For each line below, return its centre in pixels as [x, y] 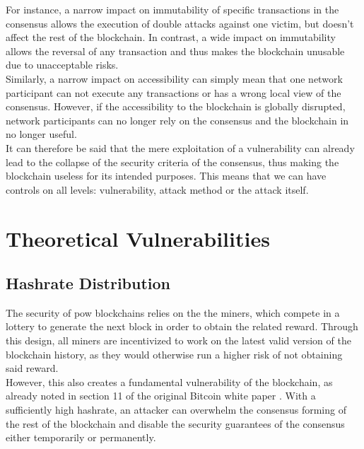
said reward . [32, 368]
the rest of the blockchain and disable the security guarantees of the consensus [175, 423]
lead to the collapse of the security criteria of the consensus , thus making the [172, 162]
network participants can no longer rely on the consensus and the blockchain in [177, 120]
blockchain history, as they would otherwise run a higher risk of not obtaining [174, 354]
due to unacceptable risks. [62, 65]
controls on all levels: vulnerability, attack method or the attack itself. [157, 189]
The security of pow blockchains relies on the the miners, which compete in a [173, 312]
